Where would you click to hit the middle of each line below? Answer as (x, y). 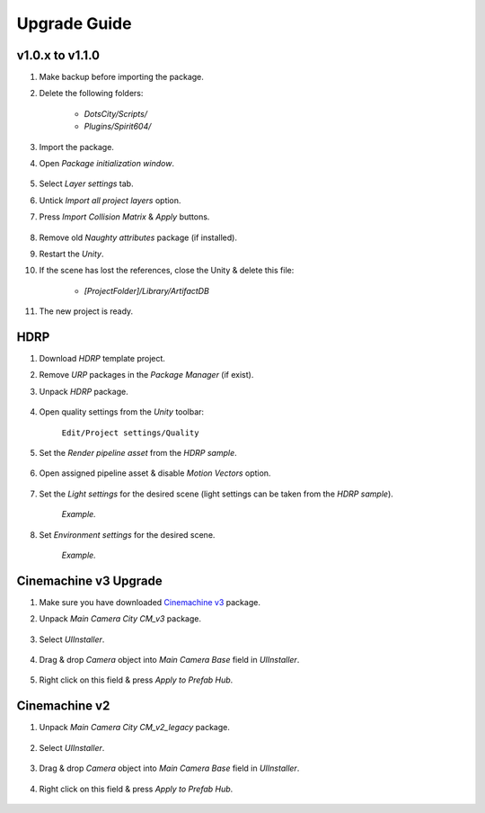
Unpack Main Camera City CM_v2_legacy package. (135, 728)
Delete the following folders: (91, 94)
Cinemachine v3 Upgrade (90, 581)
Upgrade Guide (74, 23)
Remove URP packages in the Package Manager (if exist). (146, 375)
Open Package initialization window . (107, 164)
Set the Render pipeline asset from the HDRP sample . (138, 453)
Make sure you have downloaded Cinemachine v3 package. (150, 602)
